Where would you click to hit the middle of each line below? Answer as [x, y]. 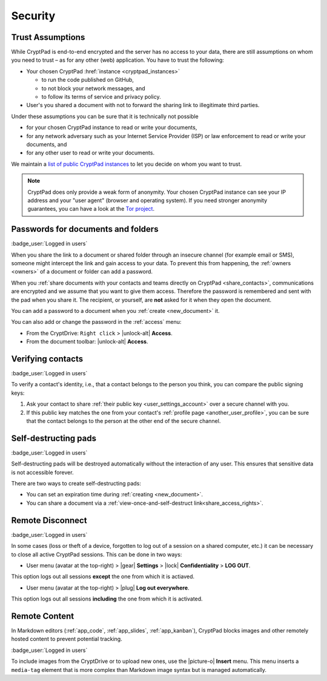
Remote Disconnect [49, 520]
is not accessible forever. [42, 472]
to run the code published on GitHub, [88, 80]
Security [33, 16]
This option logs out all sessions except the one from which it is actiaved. [103, 577]
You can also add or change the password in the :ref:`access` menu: [96, 322]
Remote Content [43, 616]
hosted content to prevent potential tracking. [67, 639]
